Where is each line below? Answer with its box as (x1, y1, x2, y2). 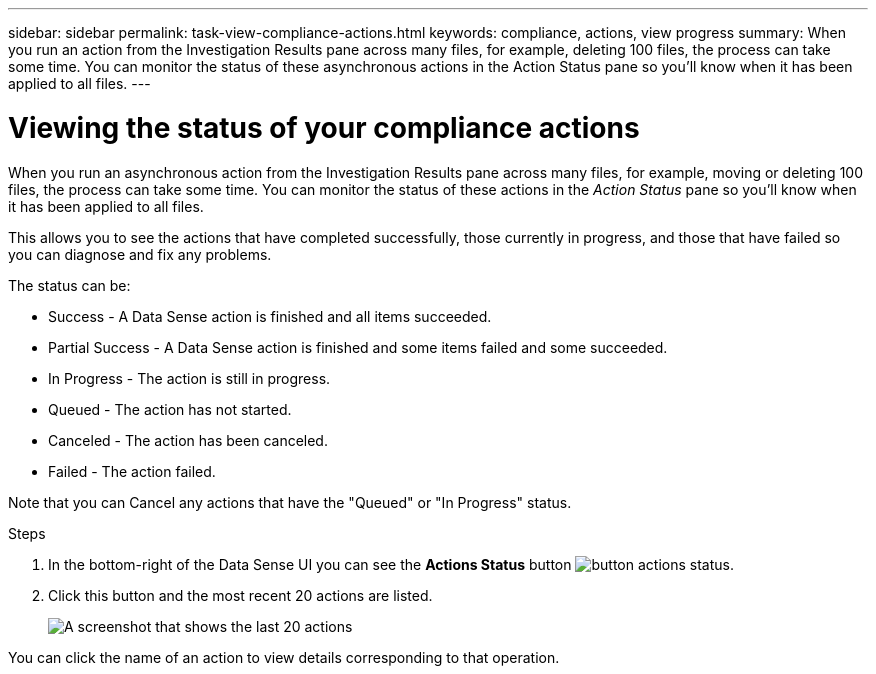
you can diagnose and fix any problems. (8, 245, 272, 263)
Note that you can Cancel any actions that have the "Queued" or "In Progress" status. (8, 493, 572, 511)
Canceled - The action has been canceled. (48, 431, 328, 449)
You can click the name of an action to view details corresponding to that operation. (8, 648, 560, 666)
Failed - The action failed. (48, 462, 216, 480)
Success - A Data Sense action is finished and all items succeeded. (48, 307, 492, 325)
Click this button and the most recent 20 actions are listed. (48, 586, 433, 604)
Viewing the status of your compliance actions (8, 110, 640, 145)
